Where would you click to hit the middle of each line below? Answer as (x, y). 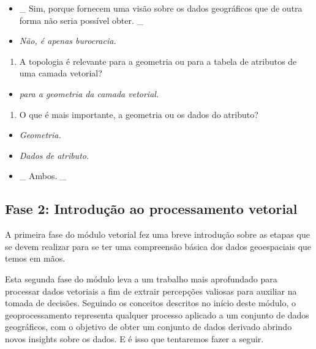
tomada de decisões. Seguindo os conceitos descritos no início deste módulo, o (150, 303)
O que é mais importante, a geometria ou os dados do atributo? (139, 114)
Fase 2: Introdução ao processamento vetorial (151, 209)
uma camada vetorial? (61, 73)
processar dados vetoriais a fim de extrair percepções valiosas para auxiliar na (151, 291)
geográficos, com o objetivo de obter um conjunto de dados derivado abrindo (149, 327)
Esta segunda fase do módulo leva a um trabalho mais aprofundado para (141, 278)
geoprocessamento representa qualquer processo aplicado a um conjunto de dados (157, 314)
